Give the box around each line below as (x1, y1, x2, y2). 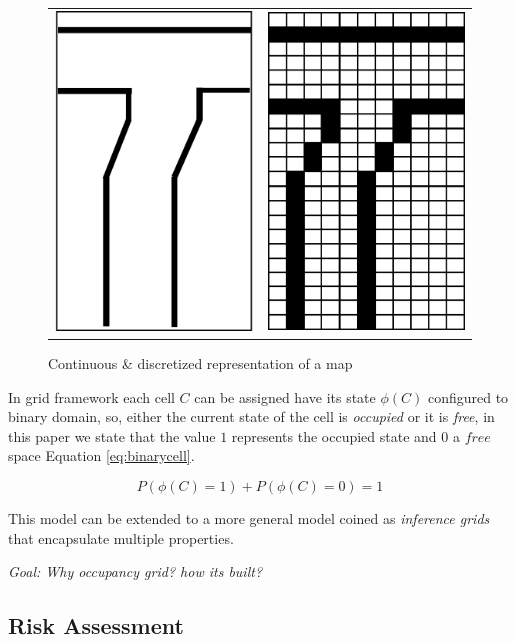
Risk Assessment (8, 610, 184, 641)
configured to (427, 386, 509, 407)
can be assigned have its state (194, 386, 376, 407)
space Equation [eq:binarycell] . (8, 445, 195, 466)
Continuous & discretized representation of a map (48, 353, 353, 374)
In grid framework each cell (8, 386, 175, 407)
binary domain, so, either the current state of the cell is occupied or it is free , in (8, 406, 495, 427)
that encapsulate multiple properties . (8, 527, 234, 548)
